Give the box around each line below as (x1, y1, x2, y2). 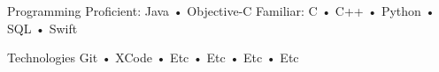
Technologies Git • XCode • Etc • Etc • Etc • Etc (7, 48, 299, 67)
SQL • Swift (7, 18, 78, 37)
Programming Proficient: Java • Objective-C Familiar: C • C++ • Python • (7, 2, 435, 19)
